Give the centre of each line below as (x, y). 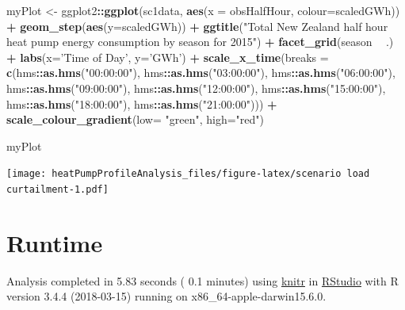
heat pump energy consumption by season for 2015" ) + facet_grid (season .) (200, 42)
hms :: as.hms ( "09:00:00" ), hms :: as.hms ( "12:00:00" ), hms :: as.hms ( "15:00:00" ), (196, 88)
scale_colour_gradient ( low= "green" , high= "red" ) (136, 119)
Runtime (55, 242)
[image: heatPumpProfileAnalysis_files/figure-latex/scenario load (188, 174)
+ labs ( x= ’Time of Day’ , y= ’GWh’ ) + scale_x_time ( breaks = (168, 57)
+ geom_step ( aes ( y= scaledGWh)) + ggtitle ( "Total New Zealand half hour (197, 26)
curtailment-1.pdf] (57, 189)
